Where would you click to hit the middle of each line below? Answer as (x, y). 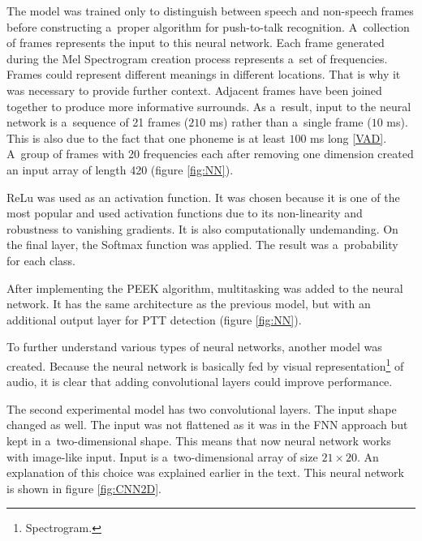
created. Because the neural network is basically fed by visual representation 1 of (205, 364)
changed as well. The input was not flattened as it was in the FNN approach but (207, 425)
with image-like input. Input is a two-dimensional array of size (162, 456)
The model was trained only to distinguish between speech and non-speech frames (210, 11)
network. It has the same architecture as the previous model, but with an (189, 304)
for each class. (41, 260)
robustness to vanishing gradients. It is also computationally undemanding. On (202, 228)
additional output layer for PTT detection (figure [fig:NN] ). (154, 319)
